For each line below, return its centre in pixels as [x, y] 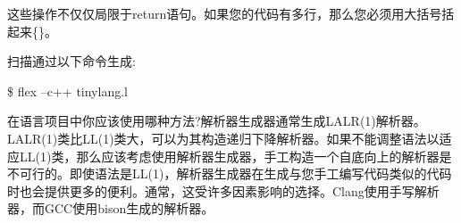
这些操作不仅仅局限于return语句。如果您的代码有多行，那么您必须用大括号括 [231, 13]
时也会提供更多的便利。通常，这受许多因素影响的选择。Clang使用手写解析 [223, 190]
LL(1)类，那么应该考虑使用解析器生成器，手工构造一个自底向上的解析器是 [235, 156]
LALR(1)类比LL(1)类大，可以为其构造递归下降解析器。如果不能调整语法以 [223, 138]
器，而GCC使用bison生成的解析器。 [111, 208]
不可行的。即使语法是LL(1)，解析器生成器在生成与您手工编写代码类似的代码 [230, 173]
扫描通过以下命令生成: [71, 61]
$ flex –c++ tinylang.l [67, 91]
